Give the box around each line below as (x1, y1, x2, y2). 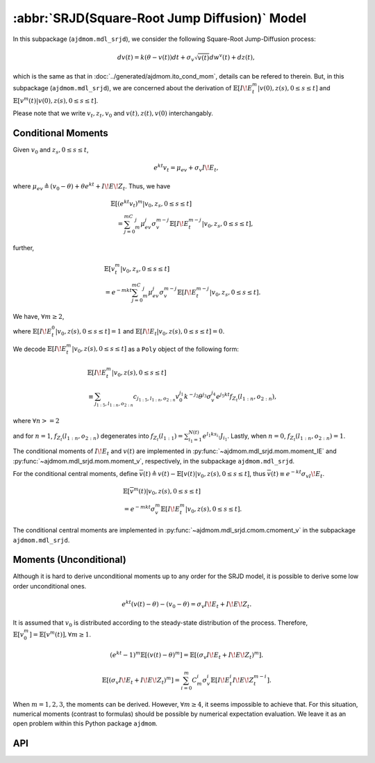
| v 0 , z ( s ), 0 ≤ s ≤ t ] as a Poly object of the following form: (72, 345, 240, 354)
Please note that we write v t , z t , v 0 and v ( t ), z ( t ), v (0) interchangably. (12, 109, 213, 119)
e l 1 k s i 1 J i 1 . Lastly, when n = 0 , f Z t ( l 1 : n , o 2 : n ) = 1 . (202, 431, 346, 443)
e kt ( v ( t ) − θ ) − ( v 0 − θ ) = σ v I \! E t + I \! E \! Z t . (122, 599, 252, 609)
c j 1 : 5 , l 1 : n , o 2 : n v (133, 393, 180, 403)
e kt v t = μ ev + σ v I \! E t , (153, 163, 219, 173)
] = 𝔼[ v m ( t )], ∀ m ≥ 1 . (28, 630, 92, 639)
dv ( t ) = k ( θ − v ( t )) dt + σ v (117, 53, 194, 63)
